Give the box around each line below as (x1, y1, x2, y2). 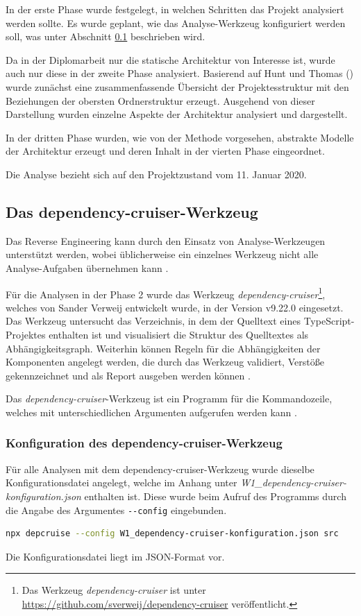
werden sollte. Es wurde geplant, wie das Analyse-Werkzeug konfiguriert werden (6, 15, 346, 30)
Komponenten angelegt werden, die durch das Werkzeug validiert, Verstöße (6, 354, 324, 369)
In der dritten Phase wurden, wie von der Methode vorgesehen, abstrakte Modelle (6, 130, 354, 144)
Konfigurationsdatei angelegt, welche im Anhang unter (6, 475, 237, 490)
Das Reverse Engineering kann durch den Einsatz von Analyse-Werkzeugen (6, 233, 326, 248)
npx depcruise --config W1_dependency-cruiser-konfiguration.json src (6, 529, 339, 539)
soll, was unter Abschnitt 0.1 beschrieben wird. (6, 29, 205, 44)
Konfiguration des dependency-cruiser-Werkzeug (6, 434, 283, 452)
